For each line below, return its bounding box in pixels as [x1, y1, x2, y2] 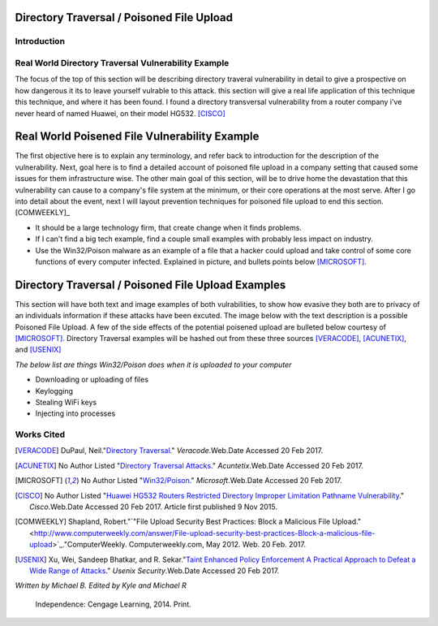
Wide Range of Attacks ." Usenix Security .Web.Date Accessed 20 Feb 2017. [29, 566, 280, 576]
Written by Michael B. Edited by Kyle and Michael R [15, 581, 187, 590]
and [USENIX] [15, 345, 62, 355]
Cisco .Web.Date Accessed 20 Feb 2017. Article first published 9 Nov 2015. [29, 502, 277, 512]
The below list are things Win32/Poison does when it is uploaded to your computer [15, 360, 292, 369]
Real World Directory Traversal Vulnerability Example [15, 57, 230, 68]
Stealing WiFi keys [35, 397, 97, 407]
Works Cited [15, 429, 66, 440]
